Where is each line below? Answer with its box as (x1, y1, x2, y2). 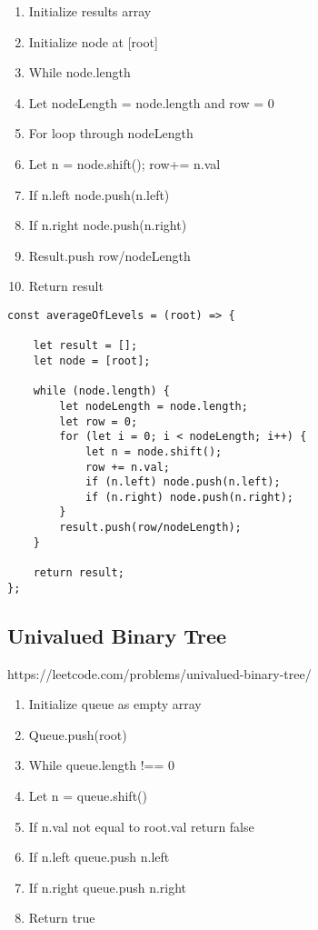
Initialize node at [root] (28, 32, 158, 51)
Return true (28, 908, 95, 927)
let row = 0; (59, 415, 138, 428)
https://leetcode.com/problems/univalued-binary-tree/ (7, 664, 312, 683)
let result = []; (33, 339, 138, 353)
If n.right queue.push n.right (28, 877, 187, 896)
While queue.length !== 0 (28, 755, 175, 775)
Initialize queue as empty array (28, 695, 202, 714)
